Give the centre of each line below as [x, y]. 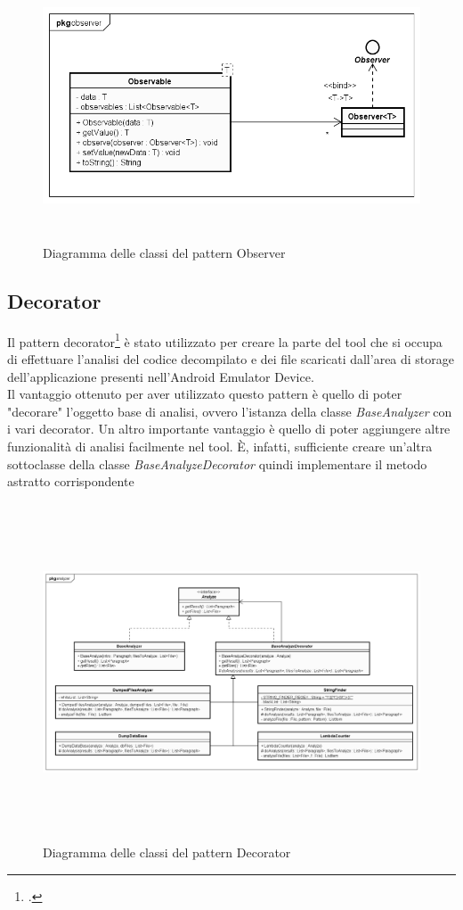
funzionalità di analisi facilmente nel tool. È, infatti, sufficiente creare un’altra [220, 446]
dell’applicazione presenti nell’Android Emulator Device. [161, 376]
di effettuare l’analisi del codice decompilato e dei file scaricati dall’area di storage [231, 359]
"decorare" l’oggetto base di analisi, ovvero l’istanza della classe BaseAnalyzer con [230, 411]
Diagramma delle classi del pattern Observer [164, 252]
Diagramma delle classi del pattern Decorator [167, 852]
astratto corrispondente [71, 481]
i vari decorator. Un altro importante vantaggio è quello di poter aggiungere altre [229, 429]
